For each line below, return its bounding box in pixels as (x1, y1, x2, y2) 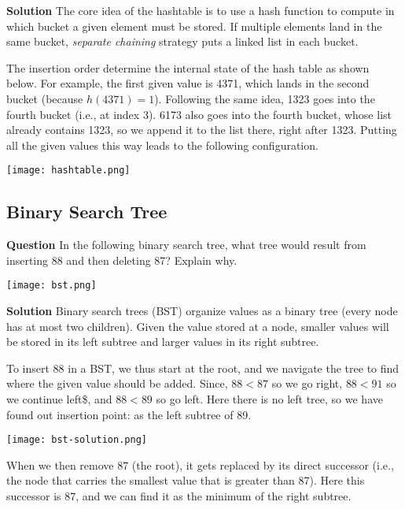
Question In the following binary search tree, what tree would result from (6, 236, 366, 253)
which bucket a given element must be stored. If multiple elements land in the (6, 17, 382, 34)
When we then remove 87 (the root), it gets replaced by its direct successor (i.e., (6, 456, 394, 473)
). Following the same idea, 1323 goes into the (154, 90, 375, 106)
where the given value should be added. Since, (6, 375, 228, 392)
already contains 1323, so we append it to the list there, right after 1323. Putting (6, 121, 397, 138)
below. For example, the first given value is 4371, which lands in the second (6, 75, 370, 91)
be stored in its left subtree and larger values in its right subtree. (6, 333, 319, 350)
